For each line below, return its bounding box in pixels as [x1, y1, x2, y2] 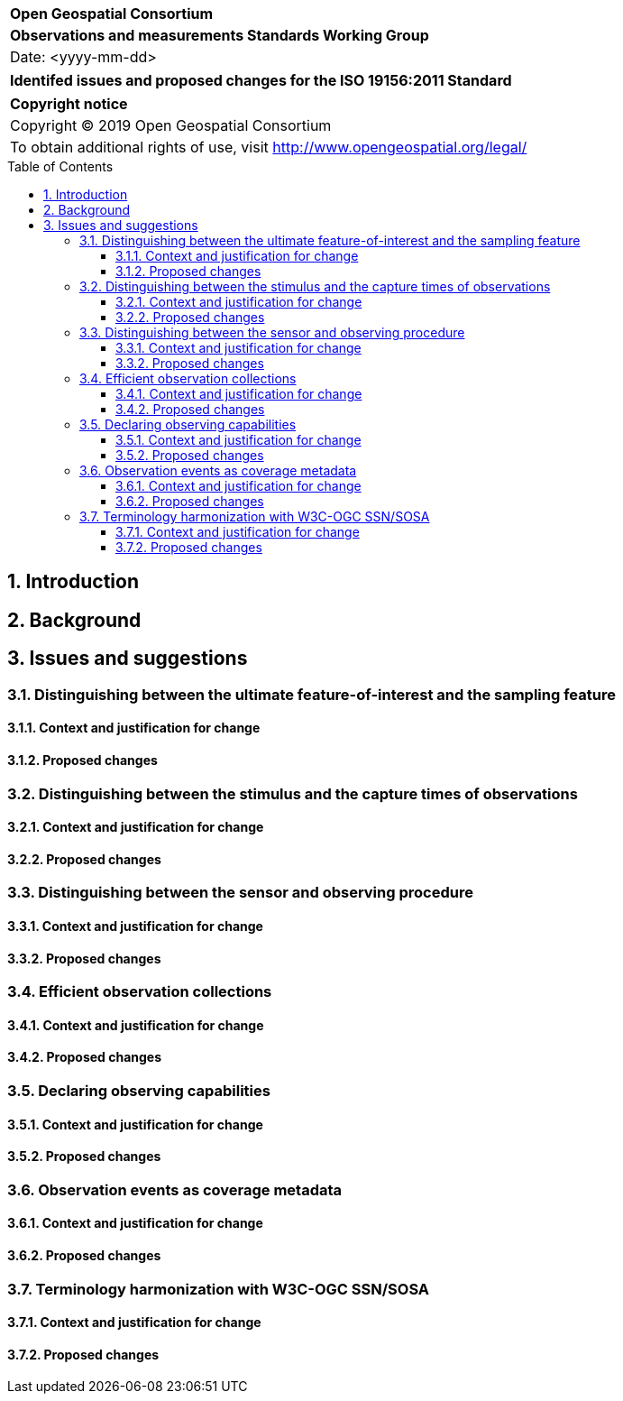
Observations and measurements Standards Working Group [10, 26, 429, 44]
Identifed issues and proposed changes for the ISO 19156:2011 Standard [10, 71, 512, 89]
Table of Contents [7, 159, 114, 174]
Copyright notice [10, 95, 128, 113]
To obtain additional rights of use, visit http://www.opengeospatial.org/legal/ [10, 138, 527, 156]
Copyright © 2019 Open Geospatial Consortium [10, 116, 332, 134]
